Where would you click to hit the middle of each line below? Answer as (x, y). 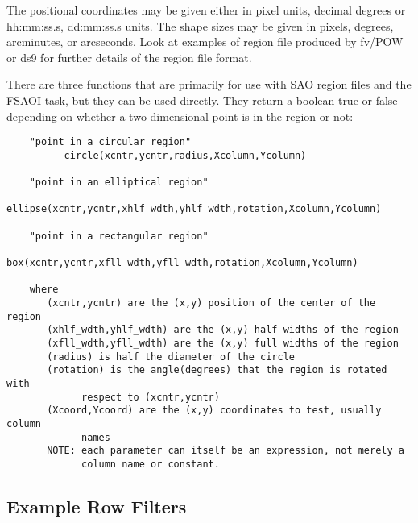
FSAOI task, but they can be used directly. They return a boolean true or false (202, 100)
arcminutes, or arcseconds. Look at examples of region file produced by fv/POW (205, 42)
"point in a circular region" (110, 142)
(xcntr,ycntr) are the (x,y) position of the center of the (211, 303)
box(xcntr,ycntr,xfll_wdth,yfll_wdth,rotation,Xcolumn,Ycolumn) (182, 263)
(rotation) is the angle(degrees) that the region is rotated (217, 370)
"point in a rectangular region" (119, 236)
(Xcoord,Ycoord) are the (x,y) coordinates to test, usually (214, 411)
